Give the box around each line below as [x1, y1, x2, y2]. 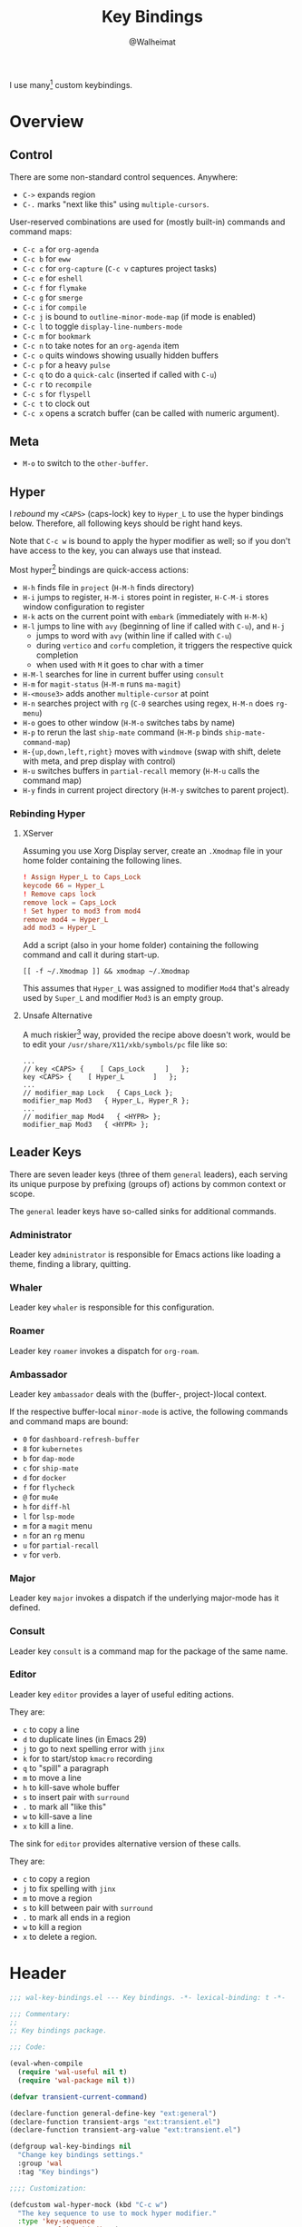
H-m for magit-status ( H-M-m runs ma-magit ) [22, 678, 181, 689]
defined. [9, 1602, 41, 1613]
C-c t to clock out [22, 398, 90, 409]
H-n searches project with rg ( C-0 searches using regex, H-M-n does [22, 698, 274, 708]
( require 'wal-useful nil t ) [17, 2068, 128, 2077]
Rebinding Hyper [9, 807, 86, 819]
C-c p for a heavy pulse [22, 359, 111, 370]
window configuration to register [22, 601, 145, 612]
